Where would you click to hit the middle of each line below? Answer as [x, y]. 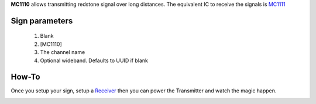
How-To [25, 77]
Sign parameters [42, 21]
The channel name [63, 52]
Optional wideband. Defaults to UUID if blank [94, 60]
